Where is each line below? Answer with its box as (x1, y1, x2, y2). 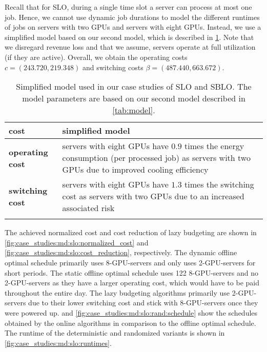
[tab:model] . (112, 104, 155, 116)
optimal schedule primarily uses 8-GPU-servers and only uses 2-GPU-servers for (5, 257, 256, 267)
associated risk (62, 202, 115, 214)
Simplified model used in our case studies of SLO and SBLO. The (16, 80, 252, 93)
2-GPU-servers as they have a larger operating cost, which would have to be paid (5, 277, 259, 288)
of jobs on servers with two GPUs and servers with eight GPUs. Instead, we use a (5, 22, 261, 32)
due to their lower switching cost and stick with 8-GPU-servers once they (28, 297, 258, 308)
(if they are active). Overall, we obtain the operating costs (5, 51, 188, 62)
